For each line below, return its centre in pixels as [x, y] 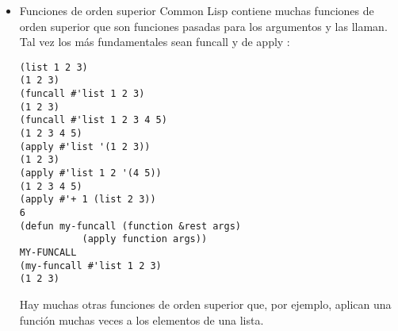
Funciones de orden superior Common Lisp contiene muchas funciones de [197, 10]
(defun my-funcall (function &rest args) [130, 226]
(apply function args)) [145, 239]
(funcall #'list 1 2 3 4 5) [93, 120]
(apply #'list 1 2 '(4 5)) [90, 173]
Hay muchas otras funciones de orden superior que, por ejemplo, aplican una [205, 304]
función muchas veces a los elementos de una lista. [142, 319]
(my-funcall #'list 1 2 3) [90, 266]
